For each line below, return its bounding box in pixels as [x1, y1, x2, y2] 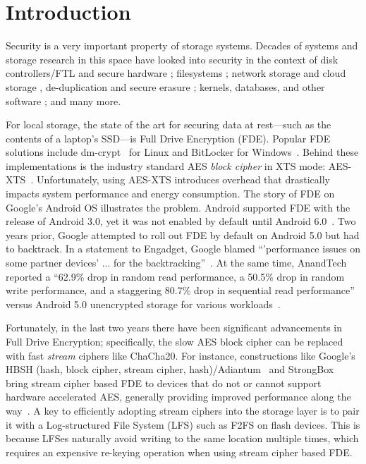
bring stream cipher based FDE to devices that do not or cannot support [6, 375, 322, 390]
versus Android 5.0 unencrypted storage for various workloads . [6, 296, 281, 311]
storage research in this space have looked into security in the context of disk [6, 51, 338, 66]
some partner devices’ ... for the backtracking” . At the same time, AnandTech [6, 255, 347, 270]
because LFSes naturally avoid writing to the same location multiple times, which [6, 431, 359, 446]
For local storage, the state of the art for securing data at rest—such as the [6, 117, 331, 132]
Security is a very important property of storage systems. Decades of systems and [6, 38, 358, 53]
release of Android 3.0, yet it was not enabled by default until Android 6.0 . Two [6, 214, 356, 228]
